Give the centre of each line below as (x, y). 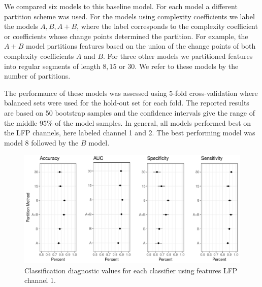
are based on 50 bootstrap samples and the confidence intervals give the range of (130, 112)
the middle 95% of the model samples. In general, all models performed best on (128, 122)
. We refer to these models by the (187, 66)
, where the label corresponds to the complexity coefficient (167, 26)
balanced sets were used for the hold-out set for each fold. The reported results (127, 103)
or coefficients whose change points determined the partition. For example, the (126, 36)
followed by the (55, 142)
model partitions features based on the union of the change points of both (141, 46)
